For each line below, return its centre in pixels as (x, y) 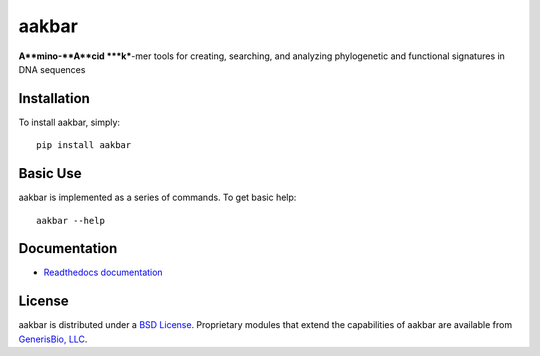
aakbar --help (70, 220)
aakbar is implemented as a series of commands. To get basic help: (157, 197)
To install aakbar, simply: (69, 122)
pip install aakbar (84, 145)
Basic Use (50, 173)
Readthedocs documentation (103, 272)
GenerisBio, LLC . (53, 339)
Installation (54, 98)
